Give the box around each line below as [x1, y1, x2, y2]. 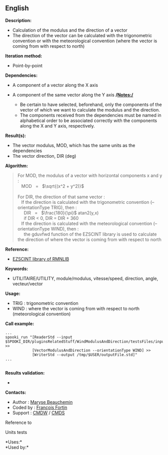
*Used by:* [5, 444, 29, 450]
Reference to [5, 419, 32, 425]
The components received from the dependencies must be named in [19, 112, 161, 118]
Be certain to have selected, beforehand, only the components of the [19, 101, 162, 107]
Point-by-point [12, 62, 42, 68]
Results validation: [5, 370, 45, 376]
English [5, 4, 29, 13]
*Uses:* [5, 439, 22, 445]
